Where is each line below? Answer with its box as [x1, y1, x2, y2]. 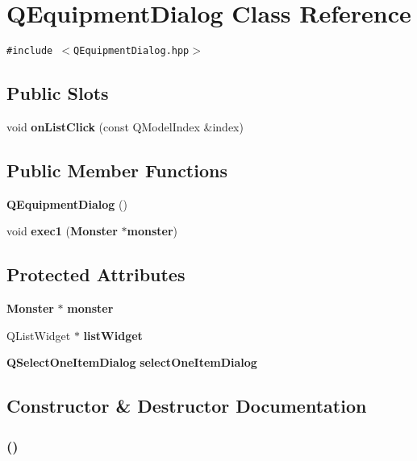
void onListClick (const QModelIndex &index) [6, 118, 244, 135]
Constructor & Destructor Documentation [6, 393, 367, 418]
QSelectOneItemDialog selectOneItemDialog [6, 354, 257, 371]
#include [6, 45, 53, 57]
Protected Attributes [6, 262, 186, 287]
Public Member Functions [6, 157, 227, 182]
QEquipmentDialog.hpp [73, 45, 190, 57]
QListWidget [6, 326, 71, 343]
